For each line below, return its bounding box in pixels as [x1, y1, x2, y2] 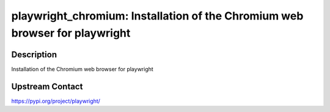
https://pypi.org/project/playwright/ [11, 97, 101, 105]
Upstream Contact [11, 81, 83, 91]
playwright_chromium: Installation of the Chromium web [11, 9, 304, 23]
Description [11, 49, 57, 60]
